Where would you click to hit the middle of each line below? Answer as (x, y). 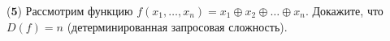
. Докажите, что (344, 10)
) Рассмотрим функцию (75, 10)
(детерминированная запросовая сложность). (177, 26)
